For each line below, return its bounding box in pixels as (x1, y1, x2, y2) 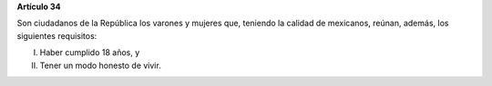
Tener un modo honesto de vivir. (39, 60, 161, 71)
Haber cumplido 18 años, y (39, 47, 140, 58)
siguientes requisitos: (16, 30, 97, 41)
